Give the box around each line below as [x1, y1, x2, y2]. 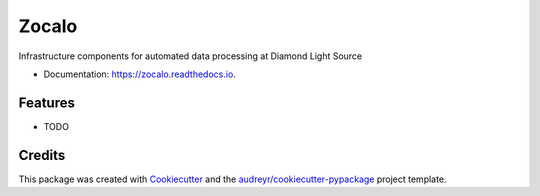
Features [18, 94, 75, 111]
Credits [18, 146, 66, 164]
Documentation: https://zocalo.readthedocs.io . [43, 68, 237, 80]
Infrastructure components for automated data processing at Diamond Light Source [18, 50, 363, 62]
